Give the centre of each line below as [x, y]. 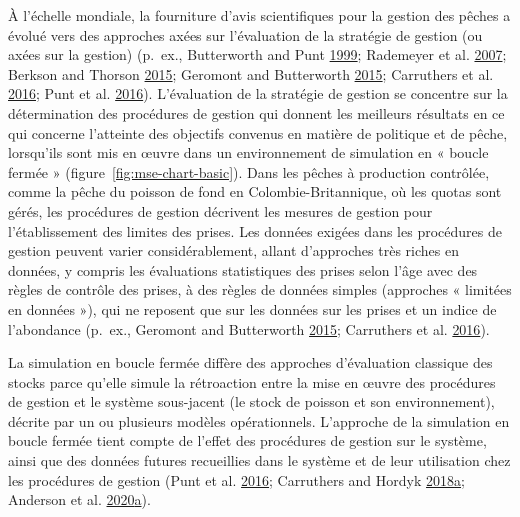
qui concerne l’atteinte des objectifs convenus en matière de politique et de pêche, [258, 132]
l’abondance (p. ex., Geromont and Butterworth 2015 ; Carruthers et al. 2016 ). [249, 328]
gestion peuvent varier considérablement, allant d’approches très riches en [233, 250]
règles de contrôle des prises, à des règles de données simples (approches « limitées [260, 289]
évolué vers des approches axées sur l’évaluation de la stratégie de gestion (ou [245, 34]
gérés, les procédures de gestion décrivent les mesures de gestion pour [220, 210]
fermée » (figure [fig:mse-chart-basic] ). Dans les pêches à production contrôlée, [249, 171]
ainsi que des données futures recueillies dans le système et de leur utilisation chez [259, 460]
